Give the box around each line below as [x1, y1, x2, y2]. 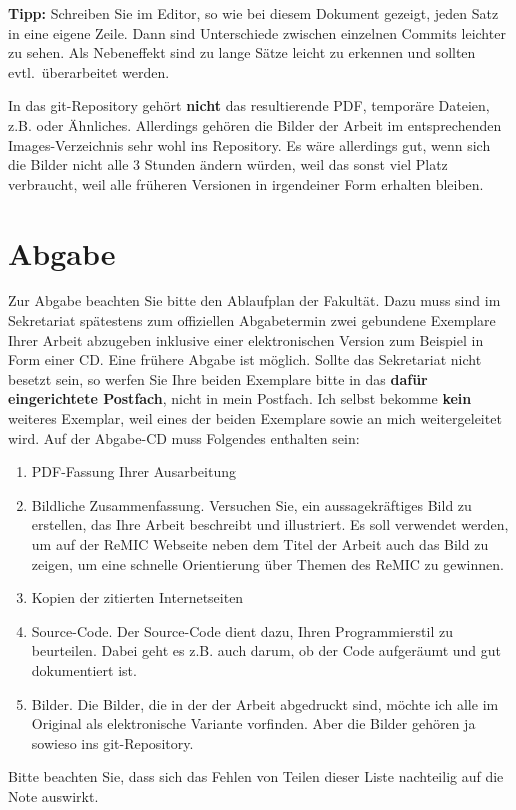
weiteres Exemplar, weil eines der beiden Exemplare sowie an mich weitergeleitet [8, 408, 502, 429]
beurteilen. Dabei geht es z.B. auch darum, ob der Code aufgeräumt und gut [31, 640, 502, 661]
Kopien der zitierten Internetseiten [31, 587, 244, 608]
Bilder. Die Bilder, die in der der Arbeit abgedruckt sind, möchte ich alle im [31, 693, 499, 714]
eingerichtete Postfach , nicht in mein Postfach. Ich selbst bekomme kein [8, 388, 472, 409]
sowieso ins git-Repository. [31, 732, 194, 753]
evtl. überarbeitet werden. [8, 61, 170, 82]
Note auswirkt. [8, 785, 99, 806]
